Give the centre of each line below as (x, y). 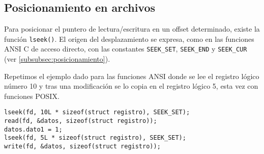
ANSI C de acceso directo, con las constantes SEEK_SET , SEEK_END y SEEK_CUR (126, 49)
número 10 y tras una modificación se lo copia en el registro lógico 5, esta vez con (131, 86)
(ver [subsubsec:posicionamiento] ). (57, 59)
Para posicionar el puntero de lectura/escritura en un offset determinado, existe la (132, 29)
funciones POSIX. (32, 96)
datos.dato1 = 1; (33, 129)
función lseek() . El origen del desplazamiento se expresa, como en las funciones (129, 39)
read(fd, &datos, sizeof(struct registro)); (81, 121)
